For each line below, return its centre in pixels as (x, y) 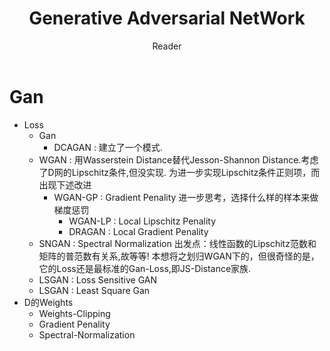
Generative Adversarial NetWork (167, 18)
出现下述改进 (65, 184)
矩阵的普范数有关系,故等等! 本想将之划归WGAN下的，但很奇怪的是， (179, 256)
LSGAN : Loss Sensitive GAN (97, 279)
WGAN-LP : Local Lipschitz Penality (142, 221)
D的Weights (48, 302)
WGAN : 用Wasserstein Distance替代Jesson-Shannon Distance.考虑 (178, 159)
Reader (167, 46)
